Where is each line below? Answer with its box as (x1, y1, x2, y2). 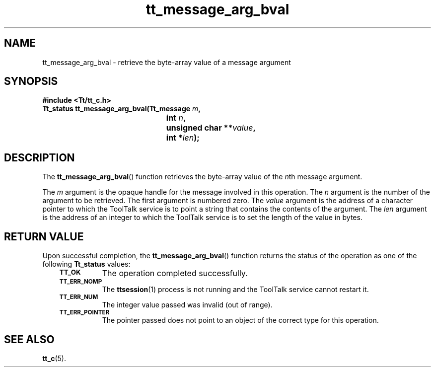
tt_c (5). (42, 354, 66, 363)
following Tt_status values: (42, 260, 131, 269)
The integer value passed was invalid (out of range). (102, 300, 273, 309)
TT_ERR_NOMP (59, 278, 102, 286)
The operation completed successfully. (102, 268, 248, 279)
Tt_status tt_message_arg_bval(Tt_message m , (42, 104, 201, 113)
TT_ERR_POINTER (59, 309, 110, 316)
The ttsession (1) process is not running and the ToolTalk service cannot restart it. (102, 285, 369, 294)
